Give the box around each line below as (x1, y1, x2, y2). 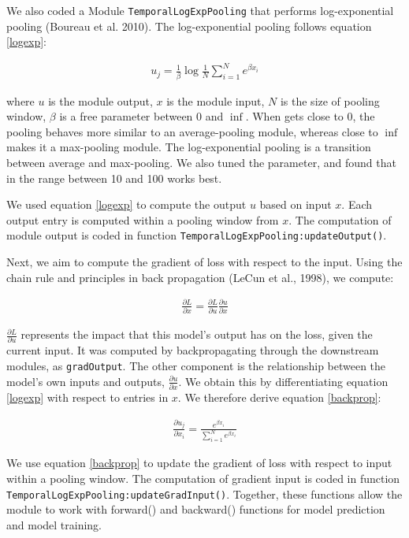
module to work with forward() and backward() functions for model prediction (6, 501, 385, 518)
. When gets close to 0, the (245, 108, 375, 124)
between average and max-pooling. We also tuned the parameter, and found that (6, 154, 396, 171)
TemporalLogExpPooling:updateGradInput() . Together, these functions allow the (6, 485, 403, 502)
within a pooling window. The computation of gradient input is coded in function (6, 470, 400, 487)
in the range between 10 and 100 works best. (6, 169, 222, 186)
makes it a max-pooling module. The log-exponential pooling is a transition (6, 139, 371, 155)
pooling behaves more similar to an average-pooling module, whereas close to (6, 123, 378, 139)
